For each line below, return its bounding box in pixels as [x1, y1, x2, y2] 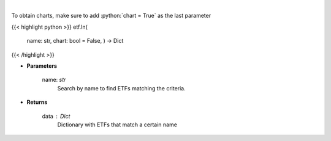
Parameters [26, 62, 58, 70]
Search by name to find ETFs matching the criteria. [57, 84, 186, 92]
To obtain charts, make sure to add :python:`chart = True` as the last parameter [11, 12, 211, 20]
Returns [26, 98, 48, 106]
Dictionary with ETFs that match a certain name [57, 121, 178, 128]
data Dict [42, 112, 70, 120]
